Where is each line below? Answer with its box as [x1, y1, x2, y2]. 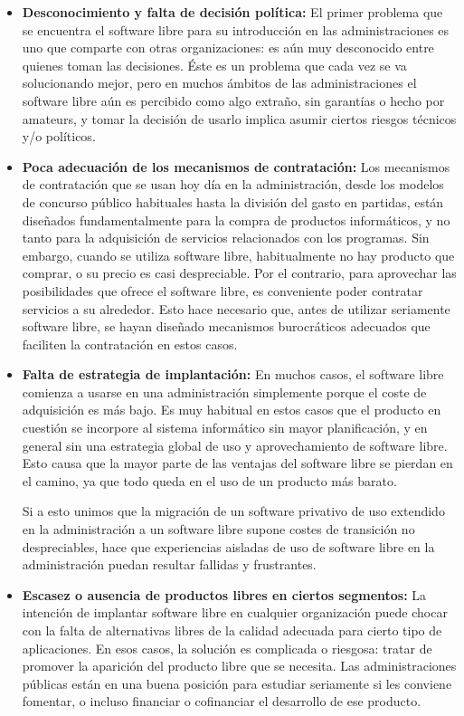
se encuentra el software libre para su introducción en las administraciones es [22, 20, 450, 39]
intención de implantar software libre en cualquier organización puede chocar [22, 603, 448, 622]
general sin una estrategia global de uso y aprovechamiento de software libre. [22, 435, 448, 454]
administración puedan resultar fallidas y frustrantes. [22, 555, 317, 574]
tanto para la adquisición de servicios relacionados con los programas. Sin [22, 228, 430, 247]
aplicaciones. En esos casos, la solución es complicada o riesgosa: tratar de [22, 638, 432, 657]
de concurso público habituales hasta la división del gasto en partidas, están [22, 192, 444, 211]
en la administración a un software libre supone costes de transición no [22, 520, 415, 539]
